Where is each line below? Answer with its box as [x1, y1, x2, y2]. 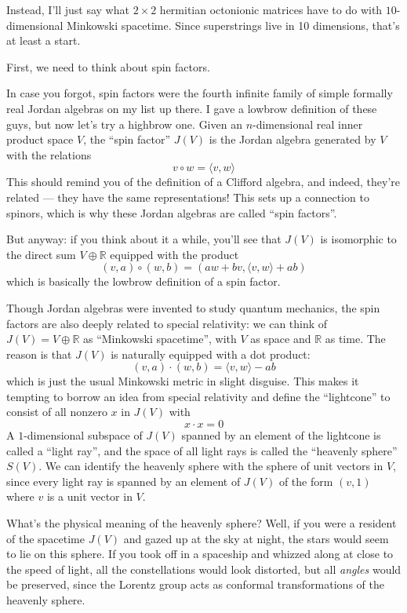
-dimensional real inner [253, 115, 363, 132]
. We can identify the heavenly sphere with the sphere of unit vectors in [38, 458, 383, 474]
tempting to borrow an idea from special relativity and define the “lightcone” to [6, 388, 391, 404]
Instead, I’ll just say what [6, 2, 129, 17]
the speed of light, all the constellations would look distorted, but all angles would [6, 560, 402, 577]
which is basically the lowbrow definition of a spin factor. [6, 273, 281, 290]
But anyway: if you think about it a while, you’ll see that [6, 231, 282, 247]
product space [6, 131, 74, 148]
